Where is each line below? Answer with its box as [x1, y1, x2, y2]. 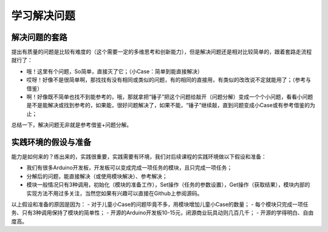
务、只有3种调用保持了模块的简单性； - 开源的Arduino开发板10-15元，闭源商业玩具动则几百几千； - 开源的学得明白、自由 [11, 209, 314, 216]
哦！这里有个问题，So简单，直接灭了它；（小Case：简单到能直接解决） [26, 67, 203, 75]
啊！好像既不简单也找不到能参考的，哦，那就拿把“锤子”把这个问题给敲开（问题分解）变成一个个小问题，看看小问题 [26, 93, 313, 101]
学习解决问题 [11, 9, 76, 22]
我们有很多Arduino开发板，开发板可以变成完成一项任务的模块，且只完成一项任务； [26, 164, 233, 171]
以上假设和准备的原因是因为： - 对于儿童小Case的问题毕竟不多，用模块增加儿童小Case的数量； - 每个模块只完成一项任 [11, 201, 309, 208]
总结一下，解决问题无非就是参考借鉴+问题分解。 [11, 121, 132, 128]
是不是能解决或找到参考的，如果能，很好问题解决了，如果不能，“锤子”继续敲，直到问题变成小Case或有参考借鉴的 [26, 102, 310, 109]
